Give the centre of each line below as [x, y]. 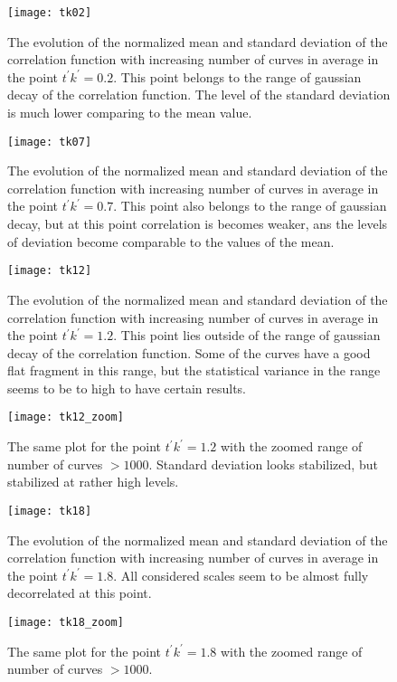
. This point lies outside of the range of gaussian [247, 335]
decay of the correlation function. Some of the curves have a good [189, 352]
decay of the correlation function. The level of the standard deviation [199, 95]
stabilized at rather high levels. [93, 482]
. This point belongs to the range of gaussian [237, 76]
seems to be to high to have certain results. [127, 388]
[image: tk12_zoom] [66, 417]
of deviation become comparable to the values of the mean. [171, 241]
